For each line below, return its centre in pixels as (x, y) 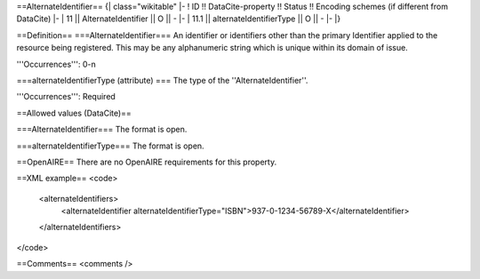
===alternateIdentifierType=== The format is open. (110, 146)
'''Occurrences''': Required (66, 97)
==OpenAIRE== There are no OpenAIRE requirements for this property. (147, 162)
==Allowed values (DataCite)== (74, 113)
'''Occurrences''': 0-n (56, 64)
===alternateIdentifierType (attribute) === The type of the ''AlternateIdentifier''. (162, 80)
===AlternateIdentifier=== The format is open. (102, 130)
